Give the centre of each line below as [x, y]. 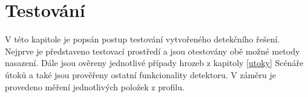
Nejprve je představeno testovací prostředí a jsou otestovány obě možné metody [152, 51]
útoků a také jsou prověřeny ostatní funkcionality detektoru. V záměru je [140, 74]
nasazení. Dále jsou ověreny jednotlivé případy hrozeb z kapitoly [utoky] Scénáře [154, 63]
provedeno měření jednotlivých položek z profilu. [95, 86]
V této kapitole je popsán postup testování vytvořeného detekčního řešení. [143, 39]
